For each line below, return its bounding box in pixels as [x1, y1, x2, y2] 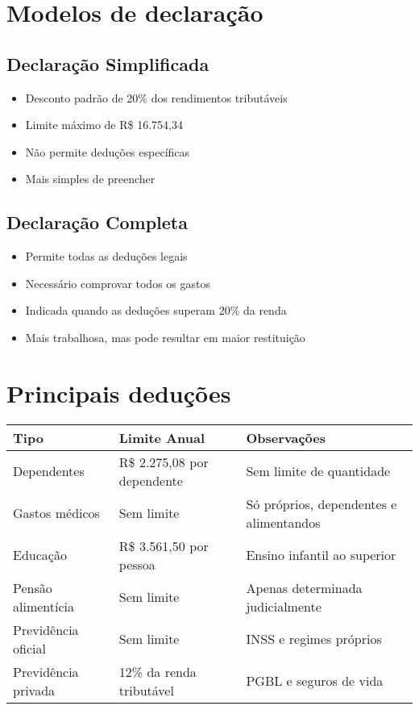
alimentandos [246, 512, 321, 532]
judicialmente [246, 596, 322, 616]
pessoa [118, 554, 156, 574]
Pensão [13, 578, 52, 597]
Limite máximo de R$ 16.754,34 [25, 116, 183, 133]
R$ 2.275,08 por [118, 452, 209, 471]
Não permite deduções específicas [25, 143, 190, 160]
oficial [13, 638, 46, 658]
